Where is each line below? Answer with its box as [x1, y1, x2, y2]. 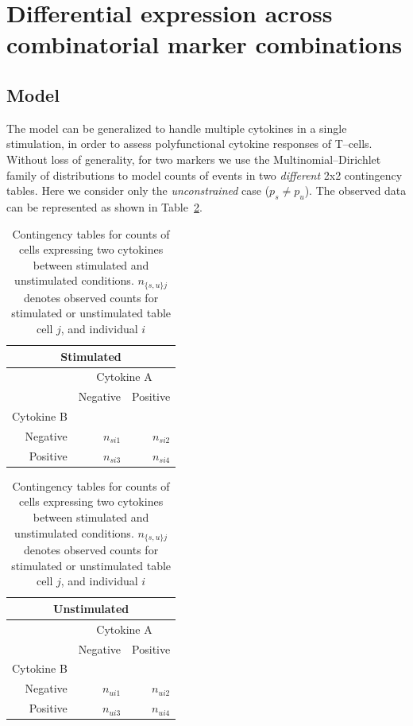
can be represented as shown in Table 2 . [6, 198, 203, 215]
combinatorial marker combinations [6, 28, 403, 60]
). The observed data [304, 182, 407, 199]
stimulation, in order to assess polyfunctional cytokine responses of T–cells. [6, 135, 372, 152]
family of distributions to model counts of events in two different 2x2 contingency [6, 166, 403, 183]
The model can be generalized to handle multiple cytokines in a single [6, 119, 347, 136]
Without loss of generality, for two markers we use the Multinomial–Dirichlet [6, 150, 381, 167]
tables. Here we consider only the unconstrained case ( [6, 182, 270, 199]
